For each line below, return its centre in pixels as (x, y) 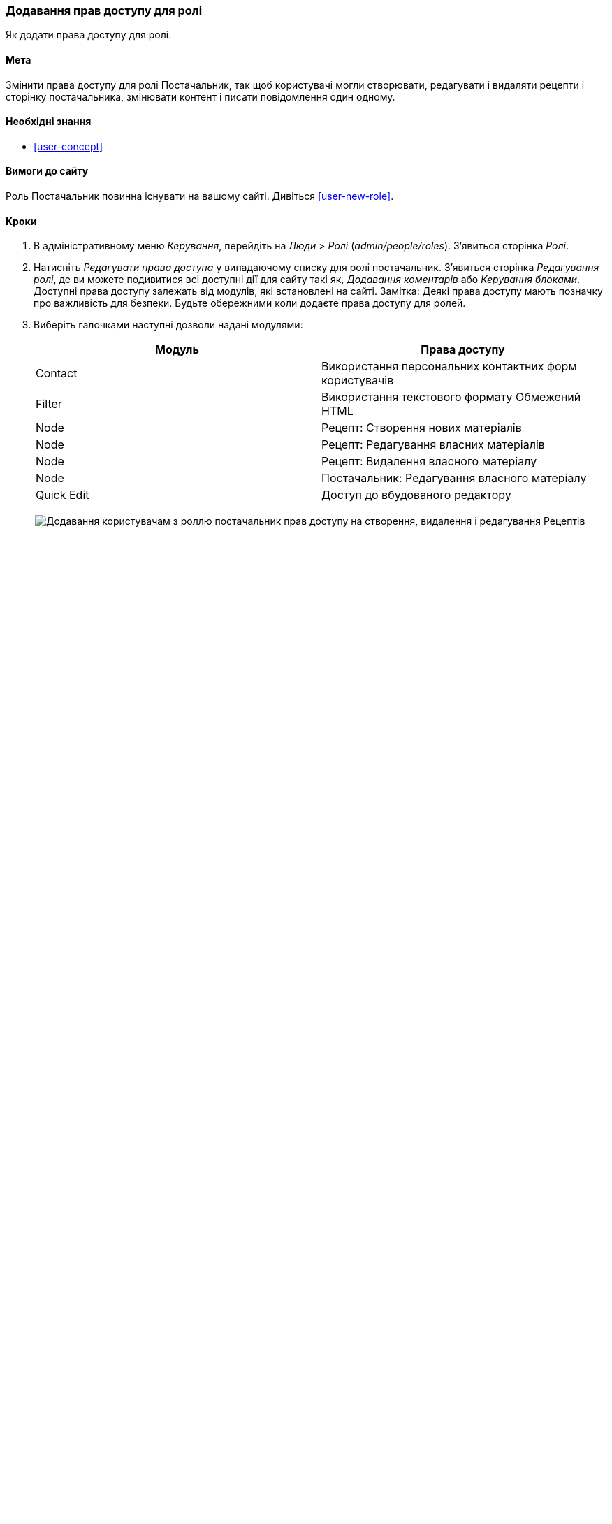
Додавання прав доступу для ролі (104, 10)
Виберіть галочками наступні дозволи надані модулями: (168, 325)
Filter (49, 404)
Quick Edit (63, 495)
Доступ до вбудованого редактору (416, 495)
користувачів (358, 380)
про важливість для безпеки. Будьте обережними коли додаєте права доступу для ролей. (250, 303)
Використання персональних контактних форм (449, 367)
